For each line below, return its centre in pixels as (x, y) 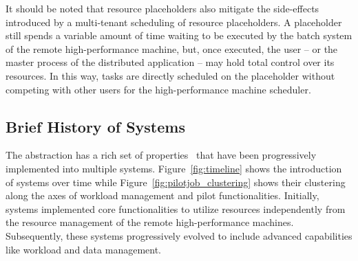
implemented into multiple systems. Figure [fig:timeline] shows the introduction (174, 168)
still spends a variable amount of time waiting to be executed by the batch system (179, 35)
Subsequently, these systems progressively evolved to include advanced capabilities (179, 235)
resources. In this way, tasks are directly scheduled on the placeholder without (170, 75)
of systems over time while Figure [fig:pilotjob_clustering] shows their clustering (176, 182)
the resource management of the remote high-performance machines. (150, 222)
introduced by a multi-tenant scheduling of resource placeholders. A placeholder (174, 22)
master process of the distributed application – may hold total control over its (170, 62)
